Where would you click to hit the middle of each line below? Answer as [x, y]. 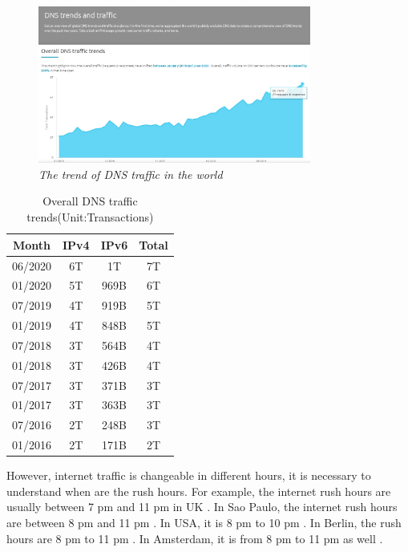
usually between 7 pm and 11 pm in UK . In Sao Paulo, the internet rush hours [202, 507]
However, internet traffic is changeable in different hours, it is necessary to [189, 475]
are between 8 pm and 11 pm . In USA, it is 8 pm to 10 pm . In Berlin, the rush [204, 522]
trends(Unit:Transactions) [90, 217]
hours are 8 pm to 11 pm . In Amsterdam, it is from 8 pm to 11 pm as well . [195, 538]
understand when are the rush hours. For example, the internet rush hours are [199, 491]
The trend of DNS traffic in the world [131, 174]
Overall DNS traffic [90, 201]
